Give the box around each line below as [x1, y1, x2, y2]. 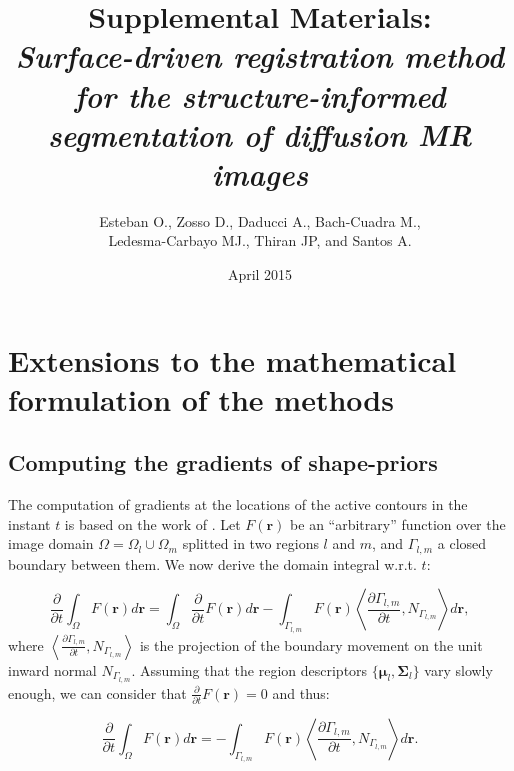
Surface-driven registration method [15, 35, 505, 77]
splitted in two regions [182, 533, 319, 554]
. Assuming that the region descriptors [131, 659, 368, 680]
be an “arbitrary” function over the [290, 513, 506, 534]
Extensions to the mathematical [8, 339, 457, 380]
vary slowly [424, 659, 493, 680]
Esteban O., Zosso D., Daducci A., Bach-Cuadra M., [99, 210, 421, 231]
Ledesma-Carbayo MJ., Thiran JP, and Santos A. [108, 230, 412, 251]
